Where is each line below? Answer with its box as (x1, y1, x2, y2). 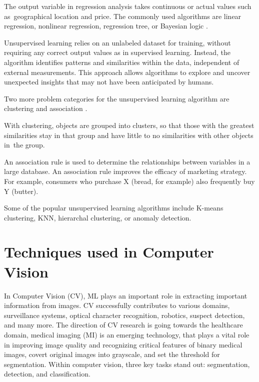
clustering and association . (4, 103, 87, 113)
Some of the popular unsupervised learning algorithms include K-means (4, 202, 223, 213)
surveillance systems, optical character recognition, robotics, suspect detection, (4, 309, 245, 320)
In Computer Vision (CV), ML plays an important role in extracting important (4, 290, 247, 300)
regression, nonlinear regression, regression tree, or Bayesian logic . (4, 20, 208, 31)
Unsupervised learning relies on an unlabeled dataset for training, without (4, 37, 231, 47)
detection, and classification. (4, 368, 90, 379)
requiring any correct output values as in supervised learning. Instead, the (4, 47, 230, 57)
